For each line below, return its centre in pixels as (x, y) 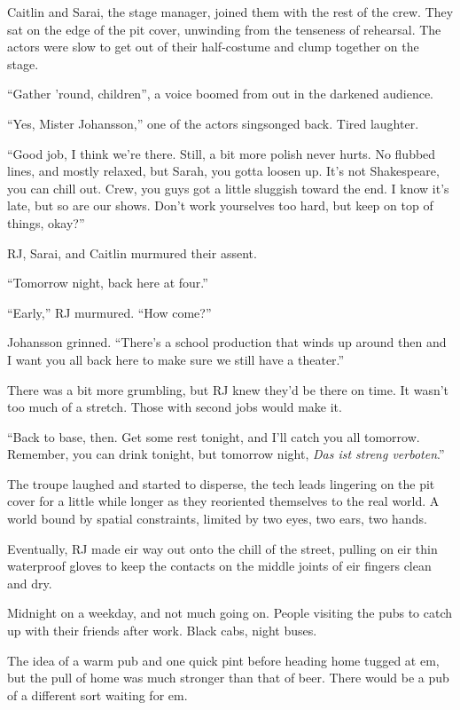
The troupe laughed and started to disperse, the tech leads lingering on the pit (221, 483)
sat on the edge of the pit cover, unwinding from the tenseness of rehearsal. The (224, 29)
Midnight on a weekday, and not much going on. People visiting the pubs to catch (230, 613)
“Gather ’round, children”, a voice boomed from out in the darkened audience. (220, 94)
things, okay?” (46, 222)
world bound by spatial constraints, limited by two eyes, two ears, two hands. (217, 519)
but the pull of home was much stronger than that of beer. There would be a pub (228, 678)
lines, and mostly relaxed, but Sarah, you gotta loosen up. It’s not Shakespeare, (223, 171)
